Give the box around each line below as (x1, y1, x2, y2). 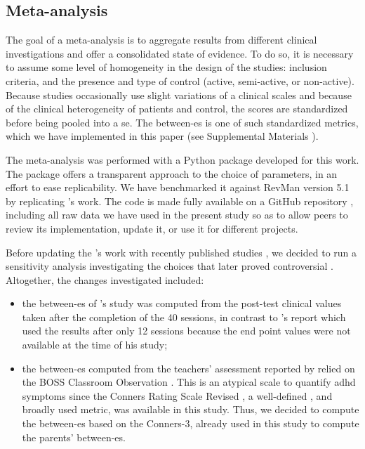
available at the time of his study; (22, 337, 168, 352)
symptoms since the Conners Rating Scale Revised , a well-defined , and (22, 388, 333, 403)
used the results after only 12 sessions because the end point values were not (22, 323, 351, 338)
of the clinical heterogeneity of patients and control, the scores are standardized (6, 101, 348, 116)
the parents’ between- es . (22, 429, 126, 444)
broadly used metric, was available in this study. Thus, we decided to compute (22, 402, 359, 417)
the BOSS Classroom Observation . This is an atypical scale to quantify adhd (22, 375, 356, 389)
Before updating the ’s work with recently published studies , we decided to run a (6, 245, 357, 259)
